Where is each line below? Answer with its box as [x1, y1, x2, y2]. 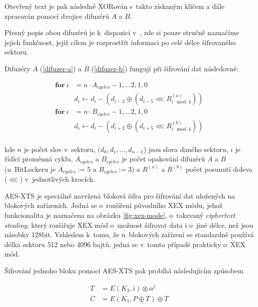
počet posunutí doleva [185, 163, 253, 174]
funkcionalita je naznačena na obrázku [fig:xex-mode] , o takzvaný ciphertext [4, 209, 235, 220]
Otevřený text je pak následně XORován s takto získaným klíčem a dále [4, 1, 225, 11]
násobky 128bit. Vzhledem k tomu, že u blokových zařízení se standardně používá [4, 229, 254, 240]
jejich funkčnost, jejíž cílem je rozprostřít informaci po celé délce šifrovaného [4, 37, 236, 47]
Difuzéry [4, 63, 30, 73]
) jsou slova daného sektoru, [144, 144, 228, 154]
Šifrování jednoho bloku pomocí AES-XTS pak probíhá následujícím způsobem [4, 265, 244, 275]
